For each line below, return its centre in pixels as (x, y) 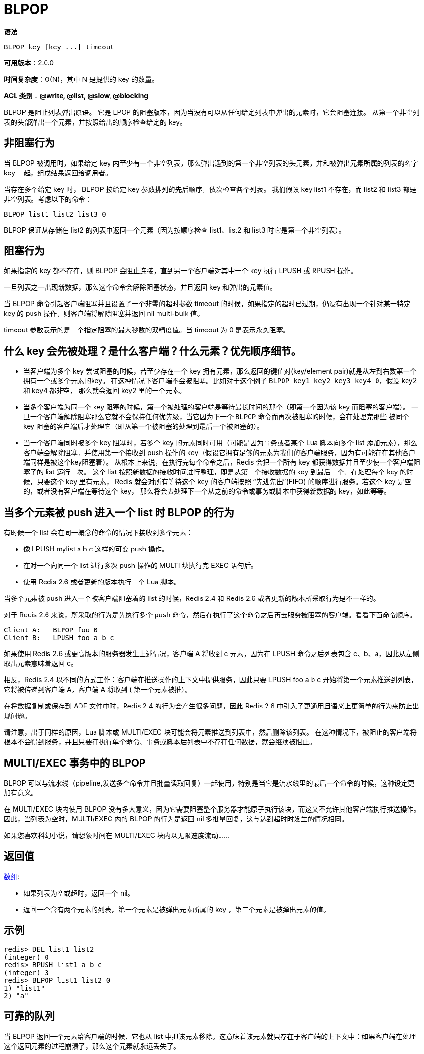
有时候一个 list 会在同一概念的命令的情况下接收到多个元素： (99, 533)
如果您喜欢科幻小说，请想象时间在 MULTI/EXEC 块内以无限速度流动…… (117, 835)
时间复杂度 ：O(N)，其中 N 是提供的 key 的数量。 (81, 79)
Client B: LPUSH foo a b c (59, 638)
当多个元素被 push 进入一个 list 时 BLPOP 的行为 (119, 512)
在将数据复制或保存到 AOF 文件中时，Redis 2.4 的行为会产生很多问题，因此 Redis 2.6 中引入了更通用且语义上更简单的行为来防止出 (212, 706)
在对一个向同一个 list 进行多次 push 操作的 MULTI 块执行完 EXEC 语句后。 (141, 566)
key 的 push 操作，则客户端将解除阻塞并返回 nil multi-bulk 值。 (104, 314)
